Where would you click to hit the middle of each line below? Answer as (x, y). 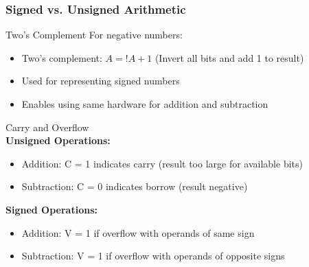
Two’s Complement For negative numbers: (94, 35)
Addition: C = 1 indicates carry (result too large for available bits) (162, 163)
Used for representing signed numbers (101, 81)
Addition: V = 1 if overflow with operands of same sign (138, 232)
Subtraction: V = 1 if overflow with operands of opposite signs (153, 256)
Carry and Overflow (47, 127)
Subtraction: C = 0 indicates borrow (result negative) (135, 186)
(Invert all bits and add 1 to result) (229, 57)
